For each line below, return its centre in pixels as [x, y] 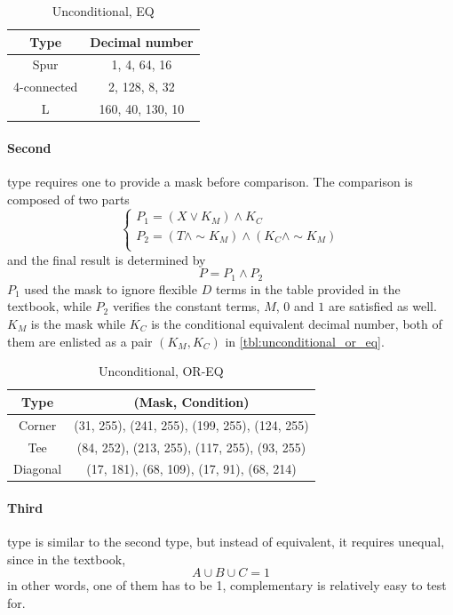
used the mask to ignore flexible [111, 288]
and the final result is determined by [107, 259]
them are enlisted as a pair [80, 341]
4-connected [46, 87]
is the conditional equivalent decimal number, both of [297, 324]
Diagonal [38, 469]
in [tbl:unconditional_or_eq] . [305, 341]
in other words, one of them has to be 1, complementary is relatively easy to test [227, 585]
